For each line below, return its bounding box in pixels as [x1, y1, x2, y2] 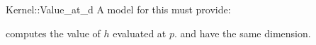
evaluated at [113, 25, 167, 40]
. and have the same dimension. [174, 25, 311, 40]
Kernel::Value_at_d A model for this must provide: [6, 2, 231, 16]
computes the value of [6, 25, 101, 40]
